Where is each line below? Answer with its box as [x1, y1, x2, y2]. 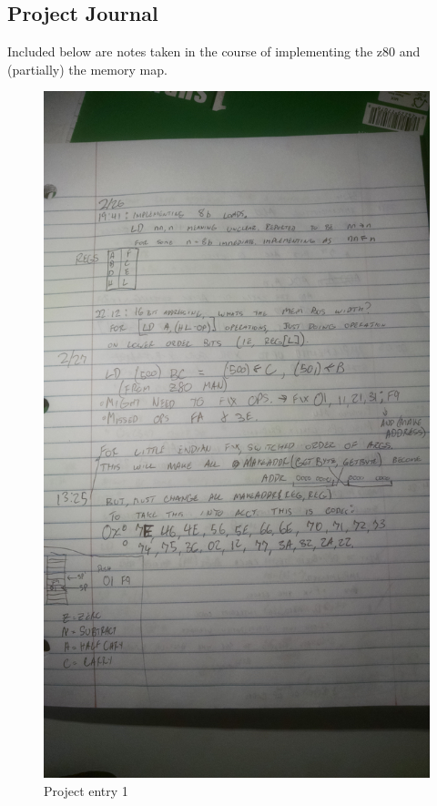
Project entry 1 [44, 780, 128, 800]
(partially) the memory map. [7, 59, 168, 78]
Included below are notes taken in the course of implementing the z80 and [7, 42, 421, 61]
